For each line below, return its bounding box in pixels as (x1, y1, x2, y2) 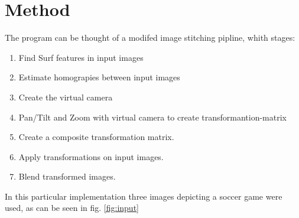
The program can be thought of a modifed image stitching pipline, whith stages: (5, 31, 295, 44)
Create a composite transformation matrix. (18, 131, 174, 143)
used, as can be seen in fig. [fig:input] (5, 201, 139, 214)
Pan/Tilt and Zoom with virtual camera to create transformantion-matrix (18, 110, 287, 123)
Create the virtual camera (18, 90, 113, 103)
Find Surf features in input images (18, 51, 144, 63)
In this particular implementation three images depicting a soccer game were (5, 190, 282, 202)
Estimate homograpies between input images (18, 71, 180, 83)
